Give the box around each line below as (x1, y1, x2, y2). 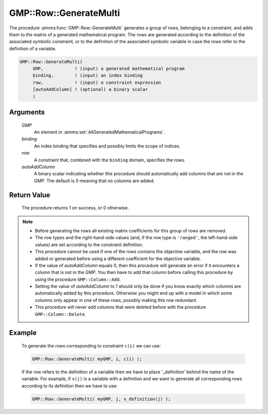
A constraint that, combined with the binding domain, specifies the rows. (34, 157, 186, 163)
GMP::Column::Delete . (35, 311, 86, 317)
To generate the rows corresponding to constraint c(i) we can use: (21, 343, 161, 349)
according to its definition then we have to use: (21, 383, 118, 389)
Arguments (9, 108, 45, 117)
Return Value (9, 191, 51, 199)
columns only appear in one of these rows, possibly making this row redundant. (35, 297, 198, 303)
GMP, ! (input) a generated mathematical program (32, 66, 185, 71)
